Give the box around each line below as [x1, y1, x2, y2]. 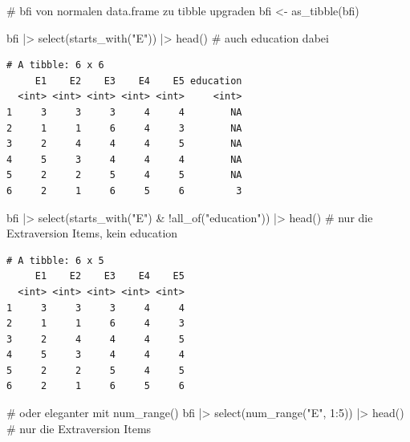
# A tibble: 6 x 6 [6, 59, 104, 71]
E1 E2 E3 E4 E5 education [35, 75, 242, 87]
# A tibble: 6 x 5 [6, 254, 104, 266]
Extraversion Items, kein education [6, 225, 178, 241]
